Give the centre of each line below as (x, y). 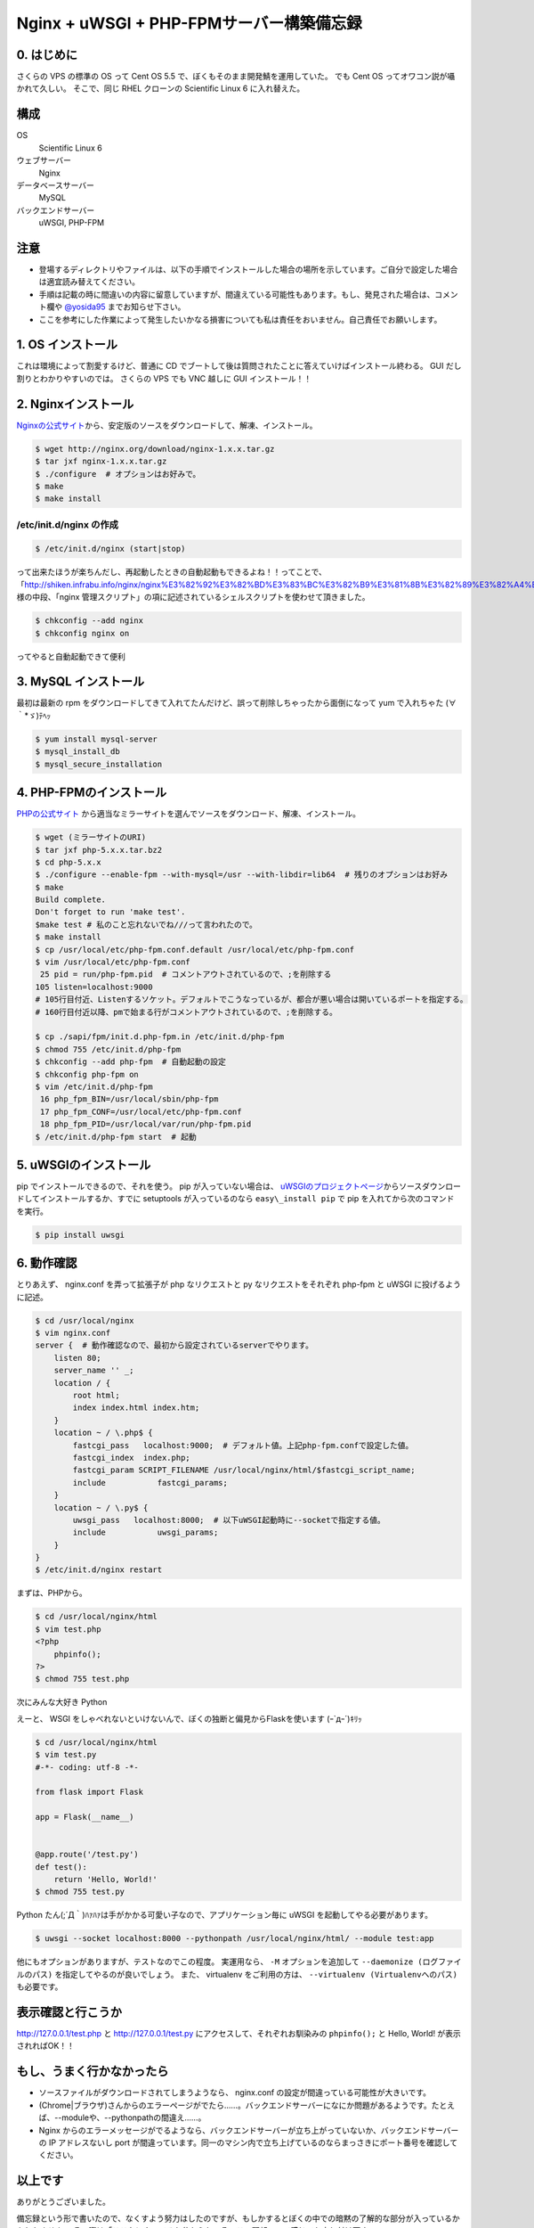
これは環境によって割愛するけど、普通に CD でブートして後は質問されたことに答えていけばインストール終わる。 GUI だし (239, 366)
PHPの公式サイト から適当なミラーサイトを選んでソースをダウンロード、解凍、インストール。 (188, 814)
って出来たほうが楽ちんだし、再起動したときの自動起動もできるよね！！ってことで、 (171, 572)
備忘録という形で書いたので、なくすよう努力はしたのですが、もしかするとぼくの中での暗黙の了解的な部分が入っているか (238, 2218)
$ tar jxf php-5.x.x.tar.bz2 (99, 850)
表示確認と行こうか (69, 2012)
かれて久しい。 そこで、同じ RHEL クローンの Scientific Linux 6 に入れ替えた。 (161, 88)
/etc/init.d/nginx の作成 (68, 524)
